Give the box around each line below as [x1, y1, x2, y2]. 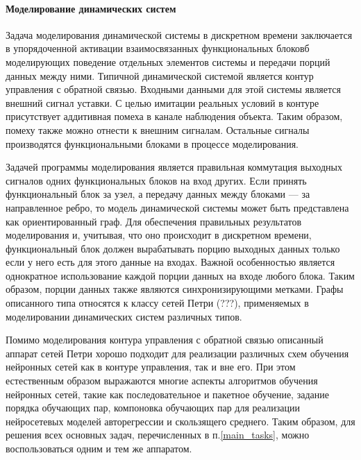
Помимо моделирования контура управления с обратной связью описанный [6, 332, 324, 347]
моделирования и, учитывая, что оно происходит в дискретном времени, [6, 228, 312, 242]
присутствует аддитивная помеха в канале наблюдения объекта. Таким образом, [6, 109, 343, 123]
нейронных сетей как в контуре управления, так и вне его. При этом [6, 359, 296, 374]
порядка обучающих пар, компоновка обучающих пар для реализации [6, 400, 301, 415]
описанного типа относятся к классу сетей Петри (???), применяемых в [6, 296, 309, 310]
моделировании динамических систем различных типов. [6, 309, 242, 323]
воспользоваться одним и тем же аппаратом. [6, 441, 192, 456]
